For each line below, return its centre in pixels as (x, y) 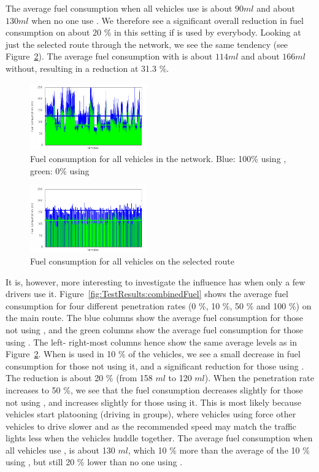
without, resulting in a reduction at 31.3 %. (87, 68)
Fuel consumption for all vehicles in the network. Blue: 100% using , (158, 159)
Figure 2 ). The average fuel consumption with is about (109, 56)
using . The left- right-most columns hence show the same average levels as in (151, 342)
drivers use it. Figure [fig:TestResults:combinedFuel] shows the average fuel (147, 294)
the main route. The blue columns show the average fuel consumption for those (154, 318)
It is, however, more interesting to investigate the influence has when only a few (156, 281)
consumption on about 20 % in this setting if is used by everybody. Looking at (153, 32)
